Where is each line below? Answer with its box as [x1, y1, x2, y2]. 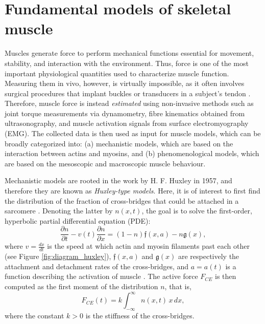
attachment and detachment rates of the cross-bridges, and [5, 261, 189, 271]
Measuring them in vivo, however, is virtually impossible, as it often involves [5, 78, 245, 89]
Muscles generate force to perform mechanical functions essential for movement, [5, 48, 254, 58]
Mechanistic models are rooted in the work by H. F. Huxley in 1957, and [5, 175, 232, 186]
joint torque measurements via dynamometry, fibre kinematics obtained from [5, 107, 245, 118]
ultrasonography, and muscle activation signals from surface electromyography [5, 118, 249, 128]
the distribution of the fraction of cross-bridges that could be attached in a [5, 195, 239, 206]
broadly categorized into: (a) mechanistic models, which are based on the [5, 138, 233, 148]
